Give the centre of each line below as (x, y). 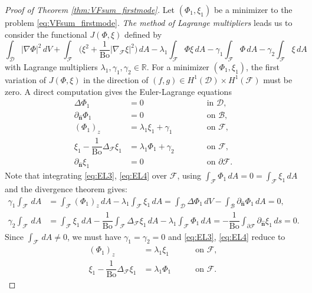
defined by (143, 34)
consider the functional (46, 34)
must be (278, 79)
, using (189, 175)
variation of (26, 79)
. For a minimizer (178, 66)
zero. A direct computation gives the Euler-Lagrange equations (118, 91)
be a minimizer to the (253, 9)
